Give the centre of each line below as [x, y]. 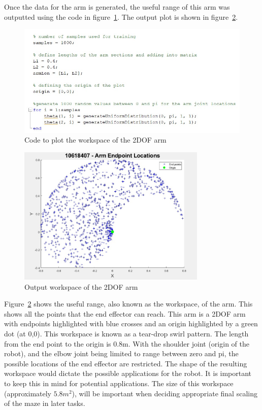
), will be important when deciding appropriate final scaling [165, 393]
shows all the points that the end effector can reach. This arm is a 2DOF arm [125, 313]
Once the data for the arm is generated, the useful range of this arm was [117, 7]
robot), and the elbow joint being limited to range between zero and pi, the [121, 353]
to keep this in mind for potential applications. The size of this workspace [119, 383]
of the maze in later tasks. [45, 403]
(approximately [28, 393]
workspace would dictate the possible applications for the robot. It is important [128, 373]
